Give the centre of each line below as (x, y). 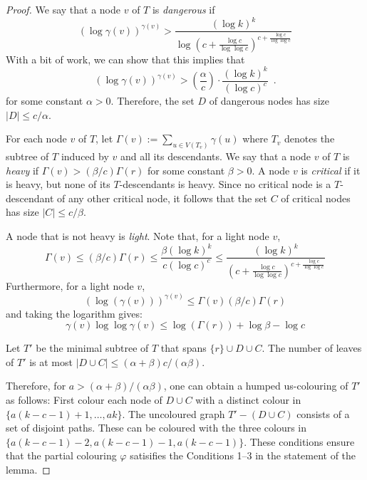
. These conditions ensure (299, 441)
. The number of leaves (312, 348)
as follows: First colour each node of (84, 399)
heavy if (22, 170)
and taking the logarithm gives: (74, 313)
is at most (51, 361)
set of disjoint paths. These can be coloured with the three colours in (156, 428)
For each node (36, 139)
